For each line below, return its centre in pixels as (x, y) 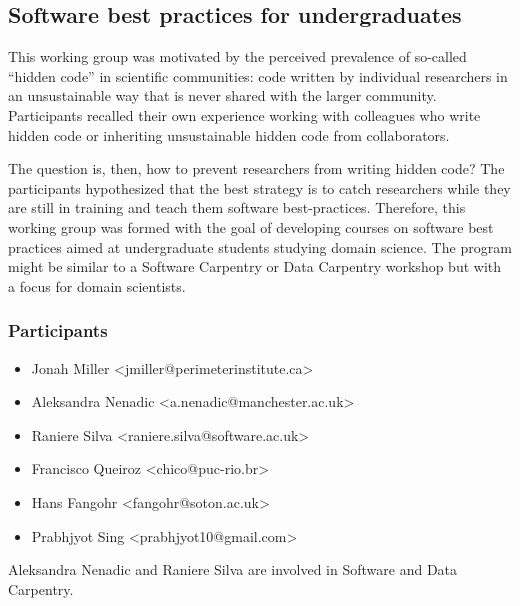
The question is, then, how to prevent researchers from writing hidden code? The (256, 168)
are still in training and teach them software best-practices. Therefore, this (237, 207)
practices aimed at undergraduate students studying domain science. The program (260, 246)
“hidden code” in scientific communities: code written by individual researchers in (258, 75)
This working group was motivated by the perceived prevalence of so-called (237, 56)
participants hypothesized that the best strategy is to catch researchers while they (259, 187)
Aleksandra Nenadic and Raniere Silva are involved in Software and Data (233, 569)
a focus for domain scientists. (97, 285)
